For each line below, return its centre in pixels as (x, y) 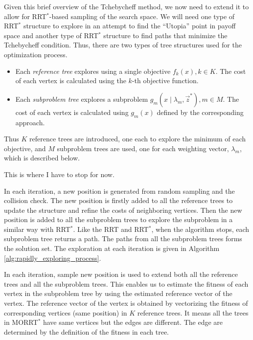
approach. (30, 122)
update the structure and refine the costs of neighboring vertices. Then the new (123, 210)
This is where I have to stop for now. (59, 174)
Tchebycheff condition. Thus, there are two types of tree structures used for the (123, 45)
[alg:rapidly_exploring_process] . (53, 258)
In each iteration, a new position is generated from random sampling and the (119, 191)
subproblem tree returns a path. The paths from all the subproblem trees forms (123, 238)
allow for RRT (25, 16)
